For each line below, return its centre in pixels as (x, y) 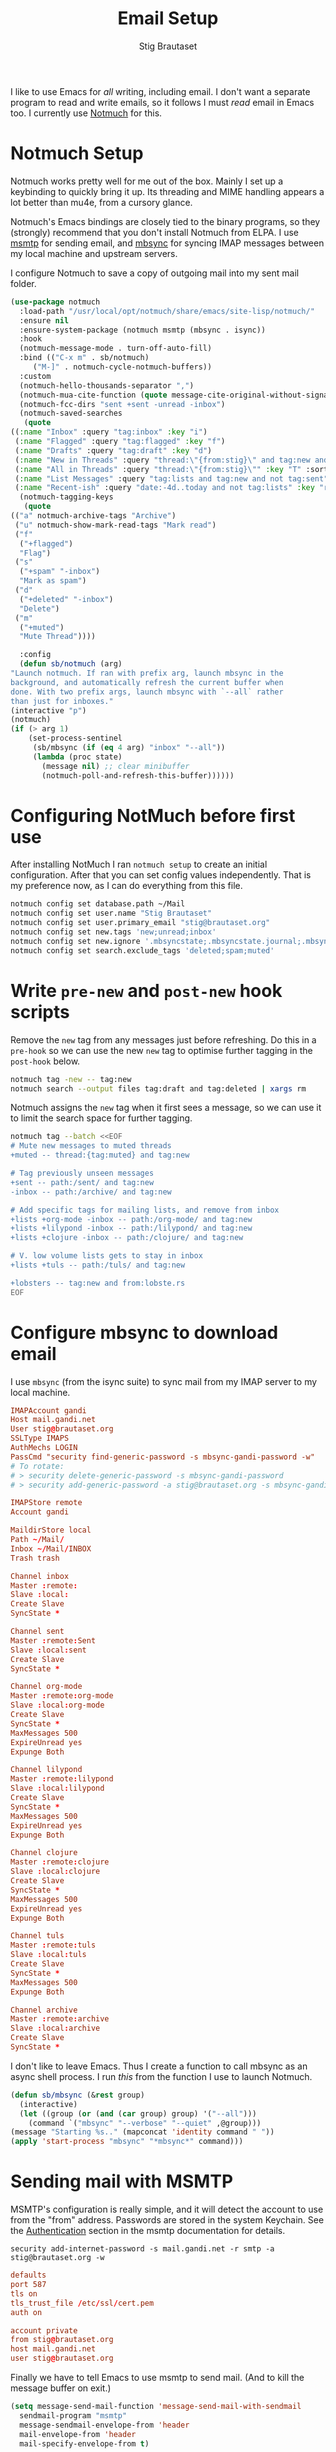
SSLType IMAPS (40, 1438)
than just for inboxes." (62, 701)
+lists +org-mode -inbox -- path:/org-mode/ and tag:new (131, 1219)
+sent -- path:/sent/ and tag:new (82, 1182)
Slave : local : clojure (55, 1872)
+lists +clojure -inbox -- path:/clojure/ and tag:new (127, 1238)
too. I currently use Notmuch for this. (86, 113)
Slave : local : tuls (48, 1955)
